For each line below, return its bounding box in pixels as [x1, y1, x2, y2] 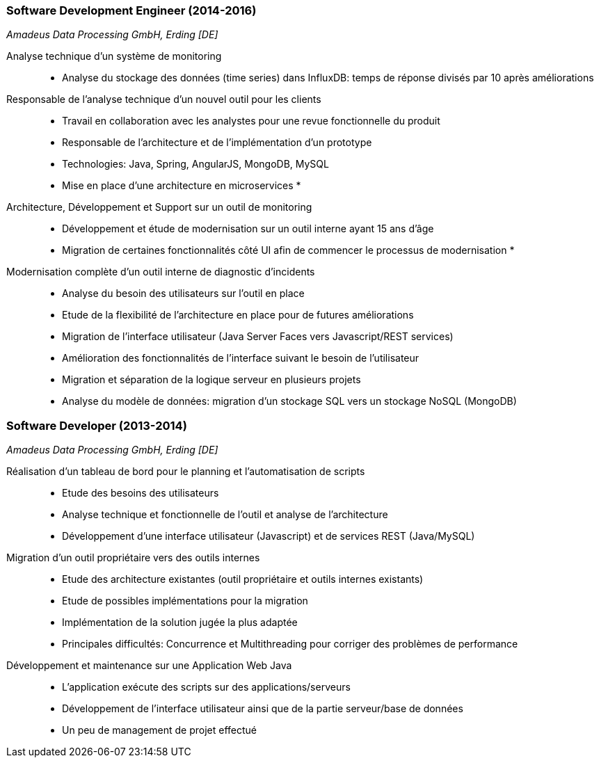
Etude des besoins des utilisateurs [62, 487, 219, 499]
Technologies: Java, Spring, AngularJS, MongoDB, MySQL [62, 158, 329, 170]
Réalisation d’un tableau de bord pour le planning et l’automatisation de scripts [6, 465, 365, 478]
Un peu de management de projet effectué [62, 724, 257, 737]
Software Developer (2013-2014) [6, 418, 187, 433]
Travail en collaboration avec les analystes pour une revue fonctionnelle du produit [62, 115, 440, 127]
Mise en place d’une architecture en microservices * [62, 179, 301, 192]
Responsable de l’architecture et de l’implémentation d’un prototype [62, 136, 372, 149]
